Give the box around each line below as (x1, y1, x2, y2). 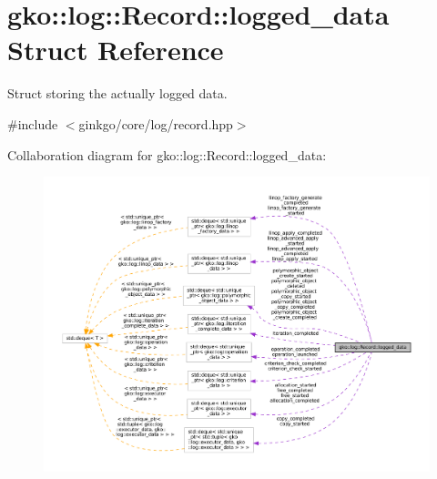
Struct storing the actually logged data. (7, 84, 228, 103)
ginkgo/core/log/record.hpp (78, 114, 233, 133)
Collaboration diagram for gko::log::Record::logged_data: (7, 145, 327, 164)
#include (7, 114, 58, 133)
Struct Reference (7, 31, 224, 68)
